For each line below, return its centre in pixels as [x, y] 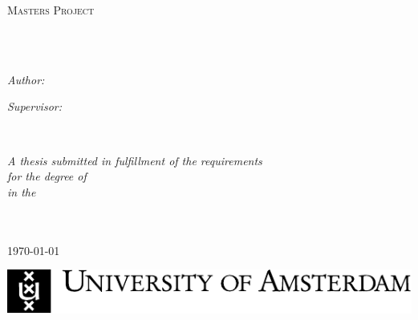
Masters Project [51, 10]
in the [22, 191]
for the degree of [47, 176]
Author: [26, 79]
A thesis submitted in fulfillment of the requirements [135, 160]
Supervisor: [34, 106]
